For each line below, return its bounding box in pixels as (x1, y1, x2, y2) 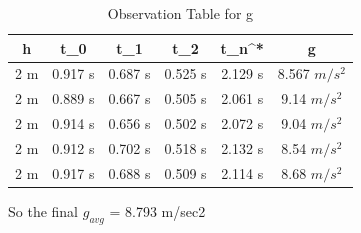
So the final (8, 200, 79, 221)
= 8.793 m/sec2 (109, 200, 206, 221)
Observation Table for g (107, 3, 254, 23)
